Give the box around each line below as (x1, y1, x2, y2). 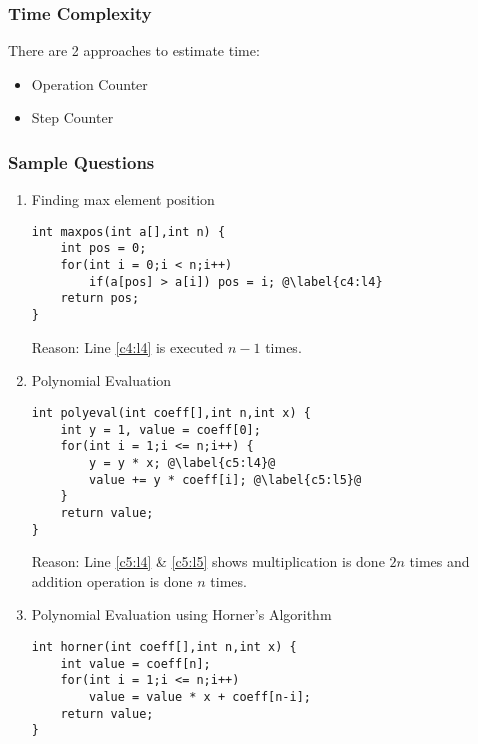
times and (409, 551, 470, 572)
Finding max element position (31, 189, 215, 210)
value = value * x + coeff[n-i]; (89, 689, 311, 704)
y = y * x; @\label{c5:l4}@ (89, 455, 276, 470)
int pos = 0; (60, 241, 147, 256)
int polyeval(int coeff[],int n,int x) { (31, 405, 311, 420)
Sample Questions (8, 149, 155, 174)
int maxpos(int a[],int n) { (31, 224, 226, 239)
